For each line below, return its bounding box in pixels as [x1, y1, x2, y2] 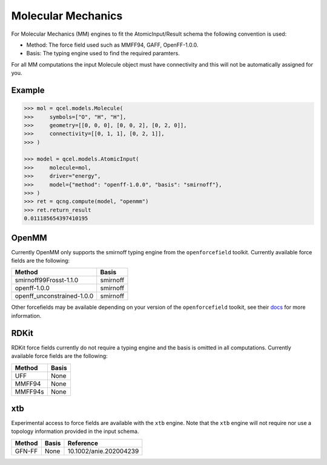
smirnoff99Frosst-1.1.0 [15, 276, 79, 285]
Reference [67, 439, 98, 447]
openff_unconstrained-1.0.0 [15, 292, 94, 300]
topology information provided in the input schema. [11, 427, 139, 435]
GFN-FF [15, 447, 38, 455]
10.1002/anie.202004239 [67, 447, 139, 455]
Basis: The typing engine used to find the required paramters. [26, 50, 180, 57]
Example [11, 85, 45, 95]
